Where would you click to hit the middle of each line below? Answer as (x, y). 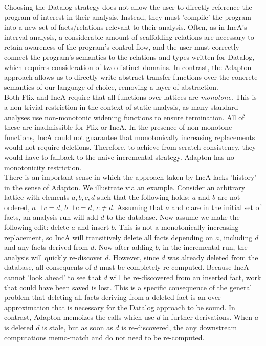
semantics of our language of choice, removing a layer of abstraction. (111, 87)
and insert (93, 227)
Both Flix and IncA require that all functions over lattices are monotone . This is (130, 97)
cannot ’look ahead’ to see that (53, 277)
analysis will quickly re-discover (53, 257)
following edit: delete (37, 227)
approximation (27, 307)
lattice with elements (37, 197)
